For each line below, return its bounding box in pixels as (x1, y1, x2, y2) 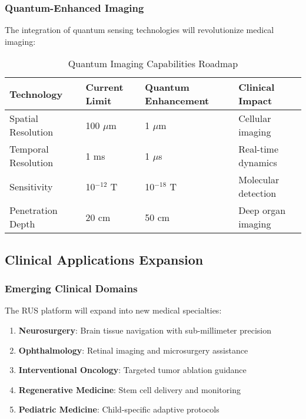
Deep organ (238, 203, 286, 217)
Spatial (9, 111, 38, 126)
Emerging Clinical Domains (5, 281, 138, 296)
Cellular (238, 111, 271, 126)
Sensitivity (9, 179, 53, 193)
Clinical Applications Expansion (5, 250, 204, 268)
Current (85, 80, 124, 94)
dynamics (238, 156, 277, 170)
